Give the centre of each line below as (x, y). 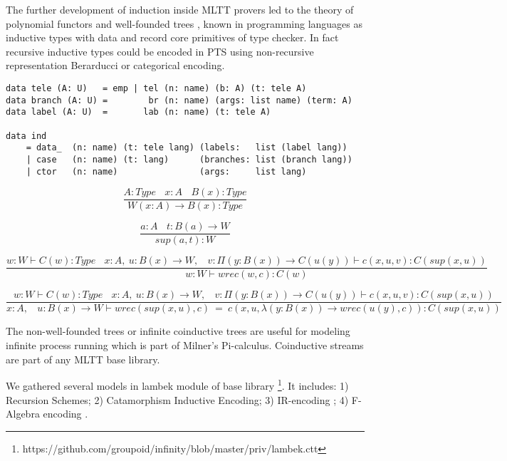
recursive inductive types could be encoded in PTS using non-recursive (160, 51)
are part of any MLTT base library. (83, 359)
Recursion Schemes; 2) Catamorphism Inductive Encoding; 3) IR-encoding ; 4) (177, 399)
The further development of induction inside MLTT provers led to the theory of (180, 9)
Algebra (23, 414)
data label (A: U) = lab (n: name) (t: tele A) (138, 112)
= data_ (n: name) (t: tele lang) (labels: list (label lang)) (187, 148)
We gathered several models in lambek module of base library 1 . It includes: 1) (177, 384)
